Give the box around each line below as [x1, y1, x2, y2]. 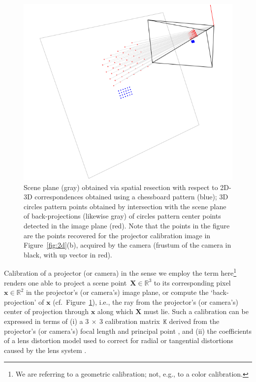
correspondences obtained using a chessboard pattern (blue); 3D [34, 191, 228, 202]
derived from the [169, 316, 220, 326]
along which [97, 306, 133, 317]
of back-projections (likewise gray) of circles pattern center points [24, 211, 221, 221]
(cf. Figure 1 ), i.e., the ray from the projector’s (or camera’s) [53, 296, 238, 307]
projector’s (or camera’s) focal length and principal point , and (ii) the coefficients [4, 325, 252, 336]
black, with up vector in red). [24, 249, 112, 259]
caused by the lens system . [4, 345, 87, 355]
